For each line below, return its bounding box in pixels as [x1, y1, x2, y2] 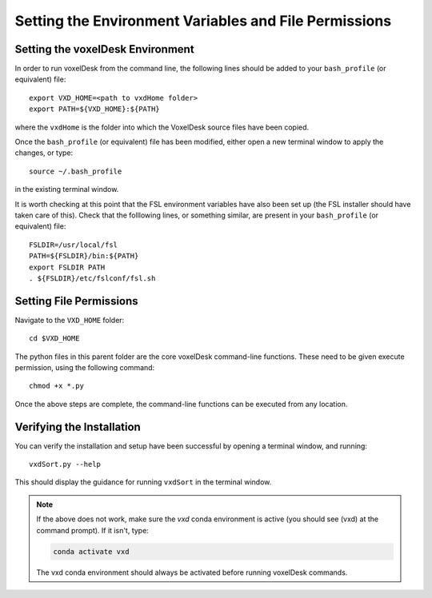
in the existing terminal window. [14, 185, 119, 194]
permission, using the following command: [14, 363, 155, 372]
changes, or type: [14, 148, 74, 157]
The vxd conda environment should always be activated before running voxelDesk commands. [36, 568, 348, 577]
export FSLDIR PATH [29, 262, 106, 272]
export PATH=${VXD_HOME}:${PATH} [29, 105, 160, 114]
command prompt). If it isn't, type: [36, 525, 150, 535]
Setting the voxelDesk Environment [14, 42, 195, 56]
